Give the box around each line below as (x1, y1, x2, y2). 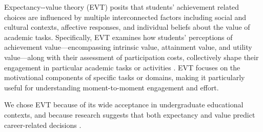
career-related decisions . (4, 119, 82, 130)
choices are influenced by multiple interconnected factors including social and (4, 11, 247, 22)
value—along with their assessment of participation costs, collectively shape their (4, 51, 259, 62)
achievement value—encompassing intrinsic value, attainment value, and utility (4, 42, 252, 52)
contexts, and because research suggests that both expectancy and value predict (4, 109, 255, 120)
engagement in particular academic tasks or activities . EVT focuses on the (4, 62, 240, 72)
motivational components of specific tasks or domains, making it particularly (4, 72, 245, 83)
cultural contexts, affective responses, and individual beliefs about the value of (4, 22, 250, 32)
